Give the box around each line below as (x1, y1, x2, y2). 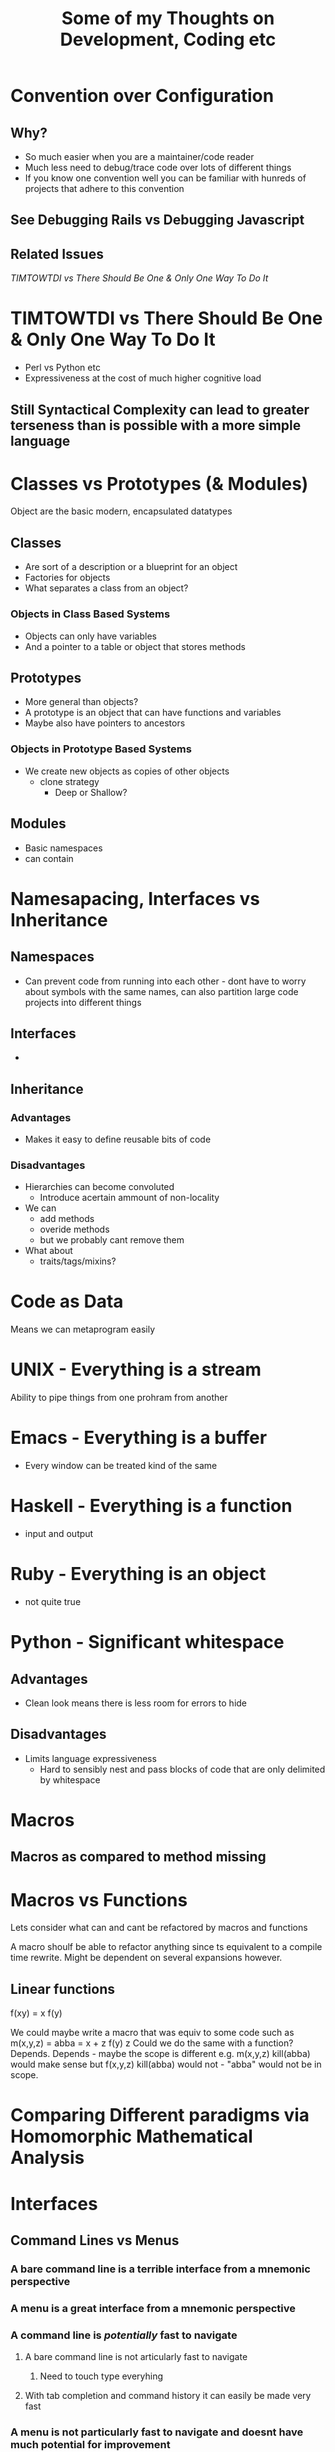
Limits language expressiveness (24, 1752, 157, 1764)
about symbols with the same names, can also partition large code (24, 985, 299, 997)
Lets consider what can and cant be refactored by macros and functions (10, 1922, 308, 1934)
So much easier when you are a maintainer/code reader (24, 151, 255, 162)
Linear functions (10, 1980, 116, 1997)
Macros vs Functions (10, 1888, 188, 1911)
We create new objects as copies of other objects (24, 765, 230, 777)
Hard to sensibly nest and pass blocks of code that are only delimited (39, 1763, 326, 1775)
